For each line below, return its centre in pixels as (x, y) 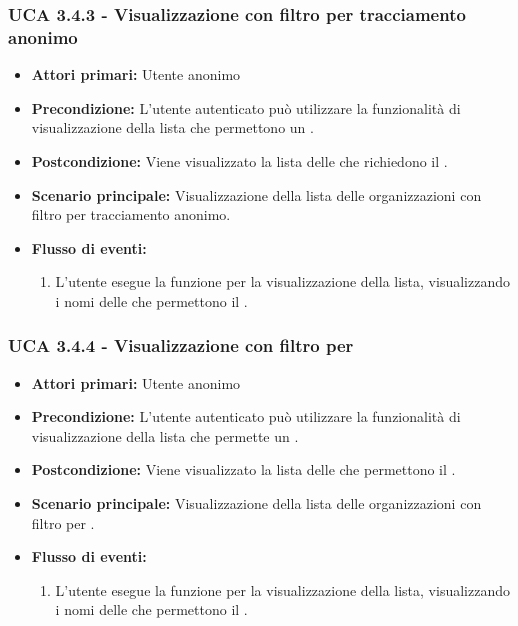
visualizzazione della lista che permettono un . (172, 127)
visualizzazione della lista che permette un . (165, 435)
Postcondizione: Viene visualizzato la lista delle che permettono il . (243, 469)
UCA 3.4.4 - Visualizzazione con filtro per (181, 345)
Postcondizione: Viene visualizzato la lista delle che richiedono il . (239, 160)
